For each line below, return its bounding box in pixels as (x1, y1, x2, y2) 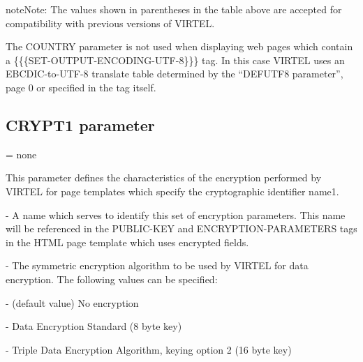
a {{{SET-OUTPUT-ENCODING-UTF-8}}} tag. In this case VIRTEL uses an (6, 52, 345, 67)
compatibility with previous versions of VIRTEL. (6, 15, 215, 30)
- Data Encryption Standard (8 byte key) (6, 319, 182, 333)
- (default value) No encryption (6, 295, 139, 310)
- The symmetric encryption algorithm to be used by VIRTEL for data (6, 258, 309, 273)
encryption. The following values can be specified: (6, 271, 218, 286)
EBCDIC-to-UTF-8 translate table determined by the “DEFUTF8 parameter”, (6, 66, 343, 81)
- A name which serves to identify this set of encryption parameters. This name (6, 207, 346, 222)
